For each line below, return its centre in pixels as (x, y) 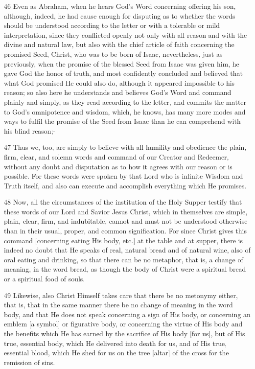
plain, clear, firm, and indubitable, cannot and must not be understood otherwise (126, 221)
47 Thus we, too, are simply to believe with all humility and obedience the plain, (125, 147)
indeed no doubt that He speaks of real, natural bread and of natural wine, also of (127, 250)
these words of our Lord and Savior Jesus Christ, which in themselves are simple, (126, 211)
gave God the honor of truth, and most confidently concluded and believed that (123, 73)
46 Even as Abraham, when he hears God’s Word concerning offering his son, (120, 6)
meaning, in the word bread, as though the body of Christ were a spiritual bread (125, 269)
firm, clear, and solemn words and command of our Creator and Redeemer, (116, 156)
